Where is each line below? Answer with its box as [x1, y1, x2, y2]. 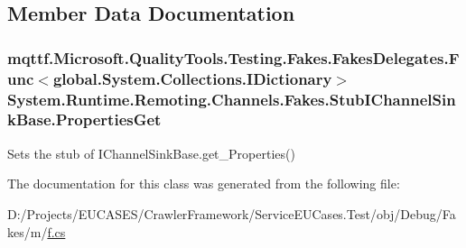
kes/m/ [7, 222, 48, 241]
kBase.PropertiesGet [7, 108, 162, 131]
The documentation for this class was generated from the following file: [7, 174, 400, 193]
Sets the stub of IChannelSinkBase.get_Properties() [7, 143, 295, 162]
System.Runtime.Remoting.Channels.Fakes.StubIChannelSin [7, 87, 456, 110]
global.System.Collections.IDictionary [52, 67, 332, 89]
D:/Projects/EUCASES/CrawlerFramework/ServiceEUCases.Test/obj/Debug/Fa [7, 204, 456, 223]
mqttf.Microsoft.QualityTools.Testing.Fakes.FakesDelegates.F [7, 46, 460, 69]
